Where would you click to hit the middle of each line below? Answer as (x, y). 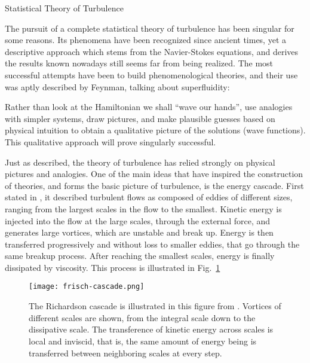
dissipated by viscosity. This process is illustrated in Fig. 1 (113, 267)
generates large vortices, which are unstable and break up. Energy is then (139, 232)
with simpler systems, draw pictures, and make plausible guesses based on (140, 118)
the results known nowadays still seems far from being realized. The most (139, 63)
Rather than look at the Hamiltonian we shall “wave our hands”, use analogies (149, 107)
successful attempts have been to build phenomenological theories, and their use (151, 74)
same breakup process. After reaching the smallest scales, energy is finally (140, 256)
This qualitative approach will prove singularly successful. (111, 141)
